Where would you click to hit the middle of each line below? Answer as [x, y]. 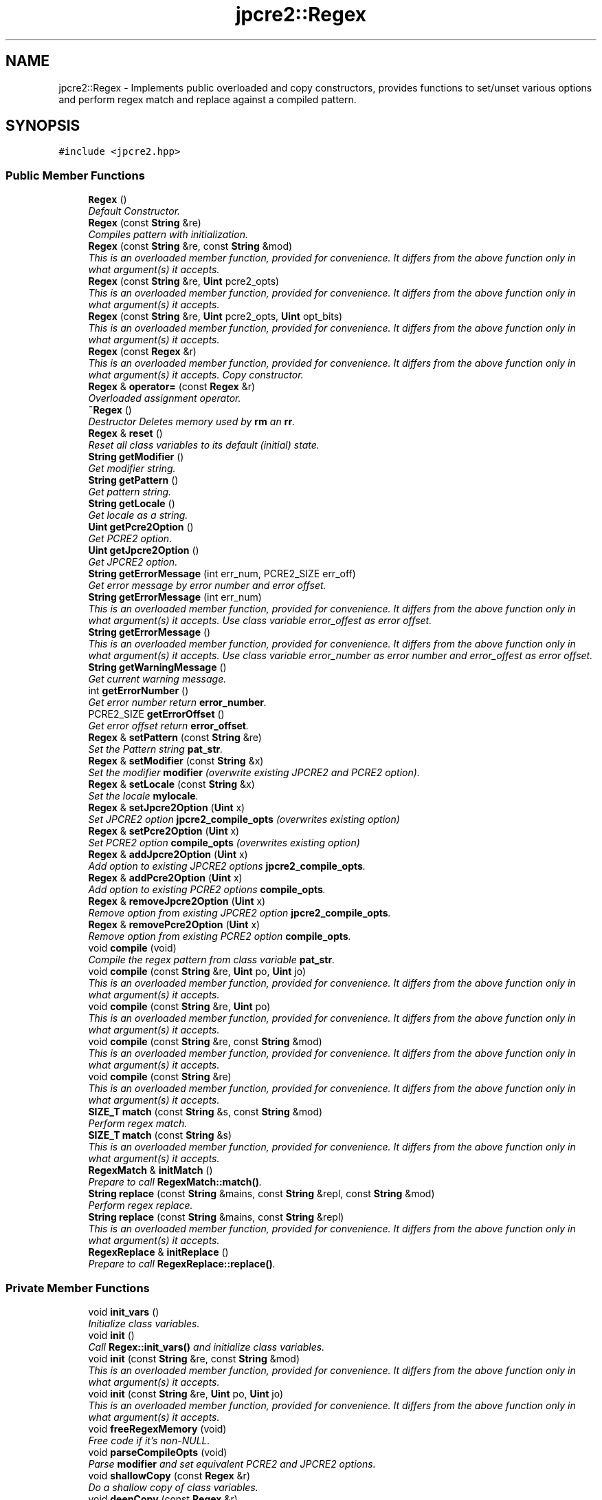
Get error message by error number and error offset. [207, 586]
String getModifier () [136, 457]
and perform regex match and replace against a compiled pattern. [208, 99]
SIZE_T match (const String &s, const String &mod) [205, 1112]
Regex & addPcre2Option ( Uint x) [165, 878]
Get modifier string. [132, 469]
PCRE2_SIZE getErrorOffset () [156, 714]
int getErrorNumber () [138, 691]
